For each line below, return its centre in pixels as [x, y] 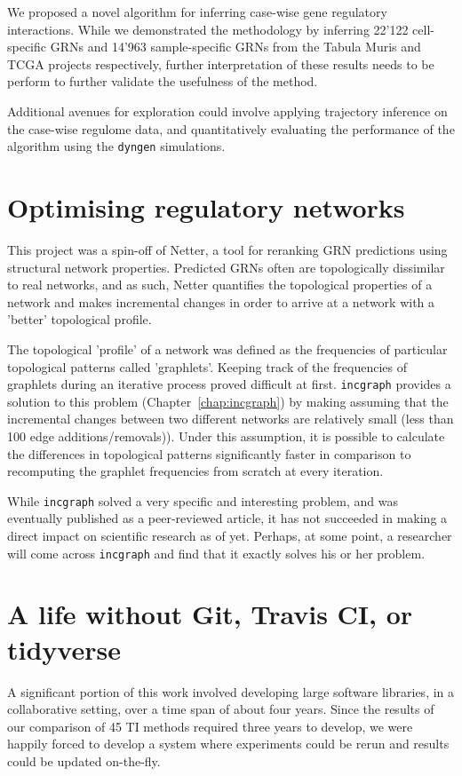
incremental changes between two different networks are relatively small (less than [231, 419]
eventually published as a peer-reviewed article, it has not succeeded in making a [227, 518]
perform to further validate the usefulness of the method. [163, 81]
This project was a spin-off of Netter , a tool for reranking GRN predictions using [227, 249]
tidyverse [64, 649]
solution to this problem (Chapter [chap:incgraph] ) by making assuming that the [228, 401]
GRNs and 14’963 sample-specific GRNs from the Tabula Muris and [235, 47]
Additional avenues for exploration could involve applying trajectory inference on [227, 111]
